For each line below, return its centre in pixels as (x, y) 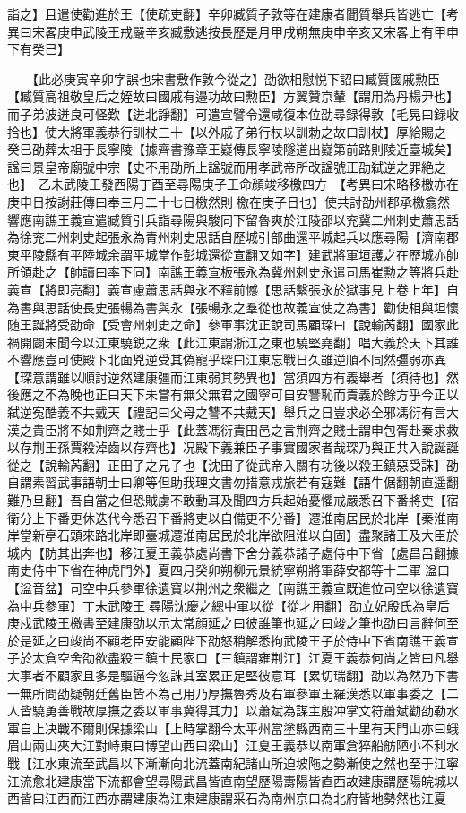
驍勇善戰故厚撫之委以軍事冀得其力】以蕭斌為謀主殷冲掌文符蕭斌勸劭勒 (239, 710)
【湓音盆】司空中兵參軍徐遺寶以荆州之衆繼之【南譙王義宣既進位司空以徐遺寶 (233, 587)
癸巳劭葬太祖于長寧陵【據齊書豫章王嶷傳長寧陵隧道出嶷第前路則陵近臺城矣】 (233, 149)
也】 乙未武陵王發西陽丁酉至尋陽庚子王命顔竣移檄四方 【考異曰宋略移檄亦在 (233, 184)
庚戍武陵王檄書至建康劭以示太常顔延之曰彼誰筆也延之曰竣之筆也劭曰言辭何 (227, 623)
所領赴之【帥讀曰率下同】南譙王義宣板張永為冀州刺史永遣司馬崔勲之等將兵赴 (233, 272)
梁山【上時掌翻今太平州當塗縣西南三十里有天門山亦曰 (289, 727)
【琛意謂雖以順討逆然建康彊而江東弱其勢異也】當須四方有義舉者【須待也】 (227, 377)
